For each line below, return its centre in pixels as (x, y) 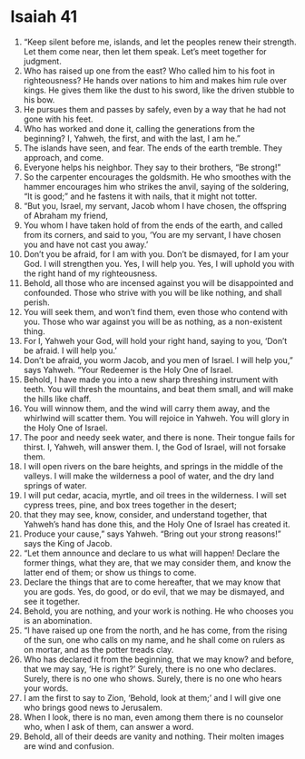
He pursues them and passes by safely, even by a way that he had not (155, 109)
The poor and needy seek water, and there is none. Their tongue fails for (159, 437)
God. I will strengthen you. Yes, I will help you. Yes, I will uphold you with (159, 263)
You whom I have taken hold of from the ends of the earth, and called (153, 225)
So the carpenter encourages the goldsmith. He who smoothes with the (157, 177)
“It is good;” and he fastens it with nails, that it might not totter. (140, 196)
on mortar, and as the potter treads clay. (98, 649)
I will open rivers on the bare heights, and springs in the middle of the (153, 466)
